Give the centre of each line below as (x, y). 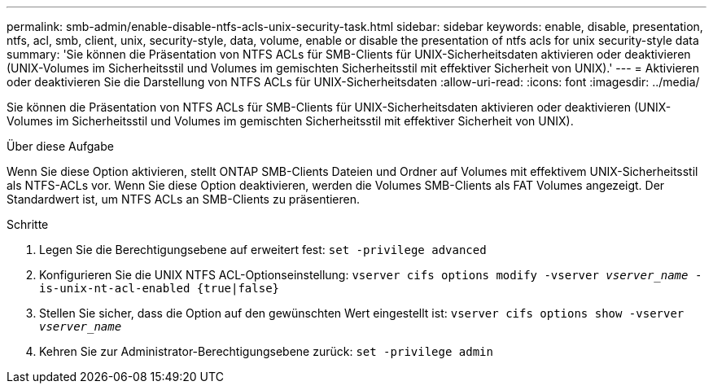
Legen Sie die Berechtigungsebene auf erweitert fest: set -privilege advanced (263, 250)
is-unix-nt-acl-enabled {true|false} (160, 288)
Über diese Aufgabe (60, 146)
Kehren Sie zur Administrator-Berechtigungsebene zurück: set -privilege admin (266, 351)
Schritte (28, 224)
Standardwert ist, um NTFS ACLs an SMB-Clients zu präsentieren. (184, 199)
